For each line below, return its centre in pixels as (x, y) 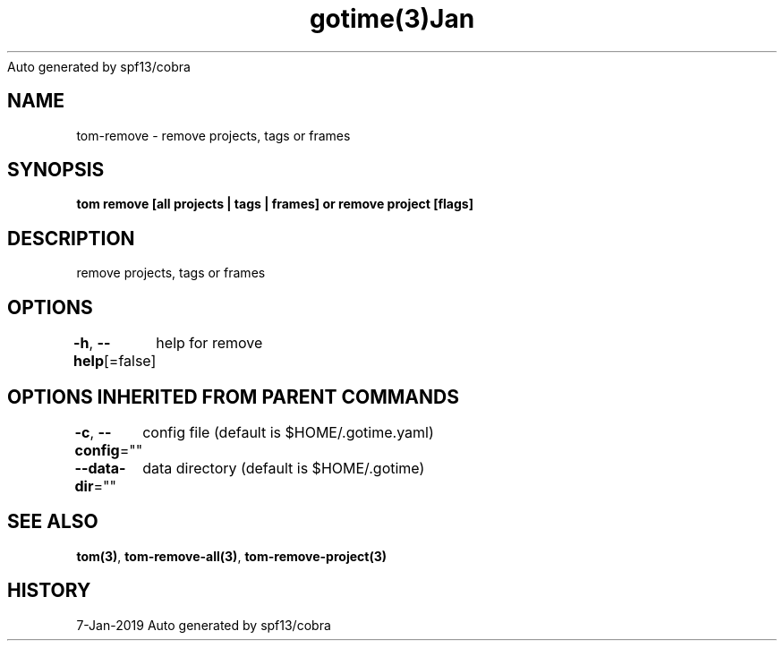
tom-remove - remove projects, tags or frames (213, 135)
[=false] (130, 361)
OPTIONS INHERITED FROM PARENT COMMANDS (233, 396)
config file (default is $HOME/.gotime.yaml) (288, 432)
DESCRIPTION (71, 238)
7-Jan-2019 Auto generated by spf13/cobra (204, 625)
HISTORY (49, 591)
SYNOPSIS (56, 170)
